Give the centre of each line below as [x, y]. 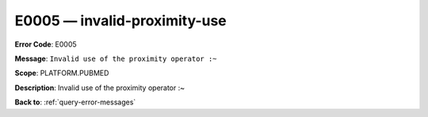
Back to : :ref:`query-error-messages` [75, 102]
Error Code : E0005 [46, 44]
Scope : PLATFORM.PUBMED [62, 73]
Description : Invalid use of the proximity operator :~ [100, 88]
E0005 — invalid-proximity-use [121, 21]
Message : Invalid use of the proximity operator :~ [116, 58]
